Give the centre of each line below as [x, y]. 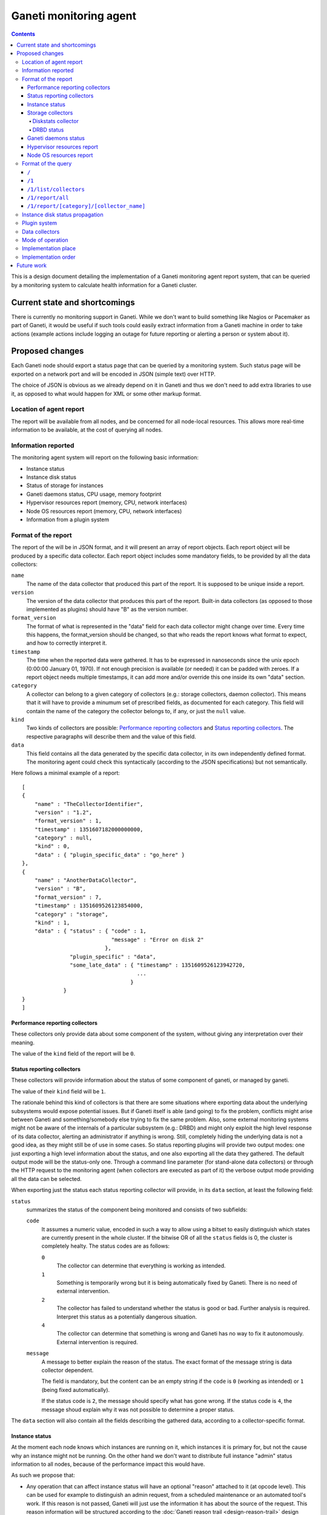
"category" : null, [63, 838]
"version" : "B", [60, 889]
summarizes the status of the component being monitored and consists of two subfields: [137, 1210]
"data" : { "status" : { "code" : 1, [90, 931]
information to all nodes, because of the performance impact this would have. [108, 1464]
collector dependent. [68, 1370]
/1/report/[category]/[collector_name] [86, 206]
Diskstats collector [55, 121]
